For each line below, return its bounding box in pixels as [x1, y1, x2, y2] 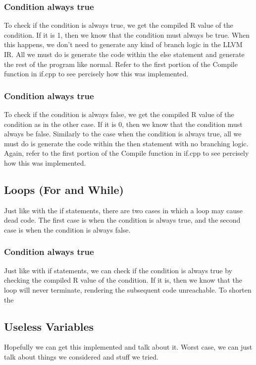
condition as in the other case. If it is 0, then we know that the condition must [4, 119, 243, 129]
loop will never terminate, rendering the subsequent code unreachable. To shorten [4, 284, 252, 295]
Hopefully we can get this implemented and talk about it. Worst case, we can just [4, 342, 253, 352]
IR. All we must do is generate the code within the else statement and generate [4, 49, 245, 59]
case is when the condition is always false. [4, 224, 131, 235]
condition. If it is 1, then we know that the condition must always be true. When [4, 29, 250, 40]
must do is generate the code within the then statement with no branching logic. [4, 138, 249, 148]
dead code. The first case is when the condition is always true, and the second [4, 215, 241, 225]
